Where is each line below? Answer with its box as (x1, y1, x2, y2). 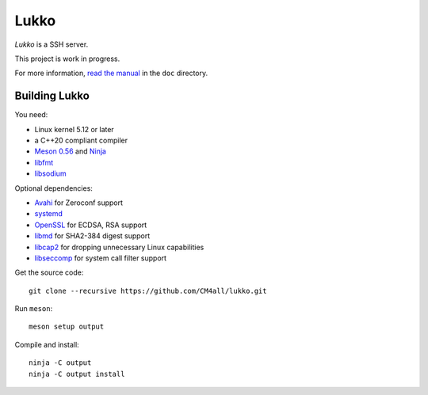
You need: (14, 110, 48, 120)
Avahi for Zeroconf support (34, 198, 123, 207)
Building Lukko (14, 89, 90, 103)
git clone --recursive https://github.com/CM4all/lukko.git (29, 286, 267, 295)
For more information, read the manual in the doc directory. (14, 68, 208, 78)
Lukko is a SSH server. (14, 40, 89, 49)
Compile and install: (14, 340, 79, 349)
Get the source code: (14, 268, 84, 277)
